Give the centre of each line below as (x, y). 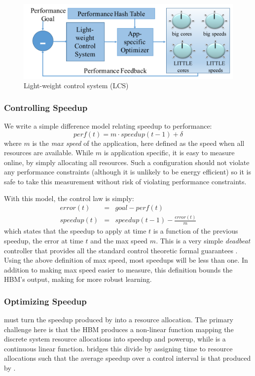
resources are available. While (49, 153)
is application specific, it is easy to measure (169, 153)
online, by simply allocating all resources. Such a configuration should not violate (127, 162)
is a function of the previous (196, 231)
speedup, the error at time (44, 240)
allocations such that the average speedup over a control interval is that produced (127, 358)
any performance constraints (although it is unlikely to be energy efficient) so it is (128, 172)
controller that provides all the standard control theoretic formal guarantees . (121, 250)
